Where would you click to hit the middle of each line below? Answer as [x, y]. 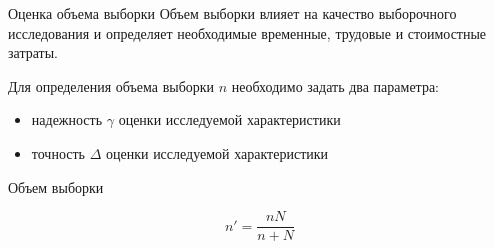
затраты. [33, 52]
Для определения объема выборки [111, 85]
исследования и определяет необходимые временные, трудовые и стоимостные [247, 32]
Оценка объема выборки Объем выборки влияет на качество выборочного [232, 13]
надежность [67, 119]
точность [58, 152]
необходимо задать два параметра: [335, 85]
